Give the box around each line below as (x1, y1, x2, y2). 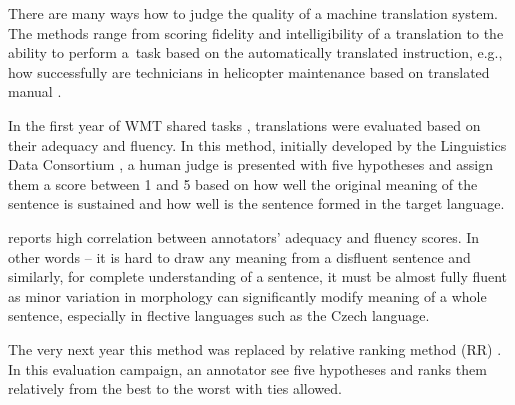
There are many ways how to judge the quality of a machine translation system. (8, 3, 498, 23)
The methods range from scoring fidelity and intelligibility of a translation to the (8, 22, 504, 43)
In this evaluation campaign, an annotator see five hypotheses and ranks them (8, 358, 487, 379)
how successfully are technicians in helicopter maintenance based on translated (8, 61, 490, 82)
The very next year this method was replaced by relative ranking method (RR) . (8, 338, 502, 359)
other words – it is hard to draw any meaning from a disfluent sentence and (8, 246, 471, 267)
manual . (8, 81, 62, 102)
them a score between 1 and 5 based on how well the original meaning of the (8, 173, 478, 194)
